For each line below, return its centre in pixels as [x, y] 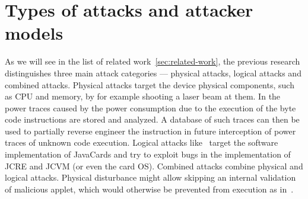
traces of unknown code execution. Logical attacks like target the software [142, 142]
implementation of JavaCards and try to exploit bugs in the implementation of [148, 154]
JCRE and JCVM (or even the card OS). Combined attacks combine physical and [154, 166]
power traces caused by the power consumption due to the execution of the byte [150, 107]
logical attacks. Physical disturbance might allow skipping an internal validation [150, 177]
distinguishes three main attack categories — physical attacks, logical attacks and [153, 73]
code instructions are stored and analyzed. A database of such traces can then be [152, 119]
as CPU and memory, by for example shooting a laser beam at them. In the [143, 96]
